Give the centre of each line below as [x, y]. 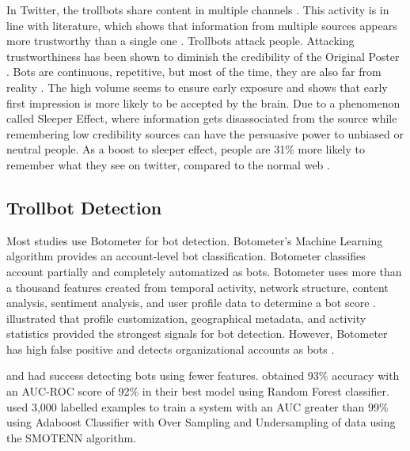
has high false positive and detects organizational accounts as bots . [171, 349]
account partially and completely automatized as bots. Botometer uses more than [204, 271]
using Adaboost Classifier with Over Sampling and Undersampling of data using [201, 422]
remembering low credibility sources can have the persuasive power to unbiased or [205, 133]
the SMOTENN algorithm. [71, 437]
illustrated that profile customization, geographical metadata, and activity [186, 318]
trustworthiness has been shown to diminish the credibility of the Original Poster [203, 56]
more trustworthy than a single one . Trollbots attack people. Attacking [180, 41]
